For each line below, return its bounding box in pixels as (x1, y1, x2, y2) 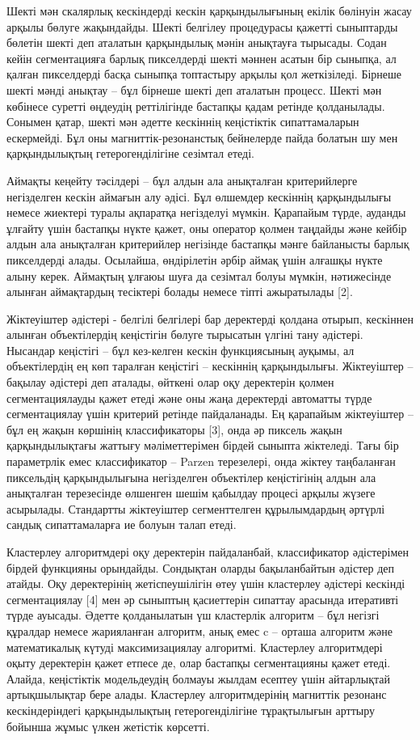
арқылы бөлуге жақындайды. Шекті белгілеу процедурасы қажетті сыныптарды (6, 18, 398, 35)
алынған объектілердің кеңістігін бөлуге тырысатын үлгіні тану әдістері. (6, 326, 363, 343)
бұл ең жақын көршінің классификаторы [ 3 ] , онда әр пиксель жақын (6, 421, 342, 438)
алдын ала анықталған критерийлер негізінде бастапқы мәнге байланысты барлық (6, 235, 409, 252)
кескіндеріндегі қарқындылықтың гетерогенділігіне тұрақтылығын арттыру (6, 701, 375, 718)
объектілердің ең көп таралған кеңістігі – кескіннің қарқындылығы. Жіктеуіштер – (6, 357, 414, 374)
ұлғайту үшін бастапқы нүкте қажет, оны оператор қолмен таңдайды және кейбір (6, 219, 407, 236)
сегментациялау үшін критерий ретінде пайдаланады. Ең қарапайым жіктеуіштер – (6, 405, 414, 422)
